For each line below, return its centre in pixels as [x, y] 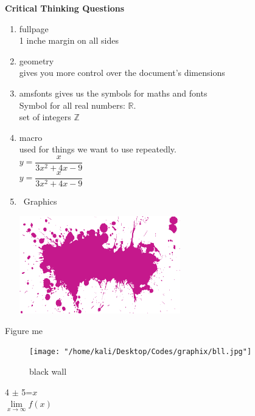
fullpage [34, 28]
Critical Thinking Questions [65, 8]
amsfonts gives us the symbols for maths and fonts [113, 93]
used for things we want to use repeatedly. [98, 149]
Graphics [40, 201]
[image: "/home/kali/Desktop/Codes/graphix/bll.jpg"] [141, 352]
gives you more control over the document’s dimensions [122, 73]
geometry [37, 60]
